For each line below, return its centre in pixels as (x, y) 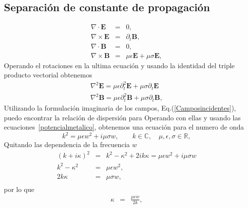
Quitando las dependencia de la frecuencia (67, 144)
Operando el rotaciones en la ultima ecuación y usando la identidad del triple (119, 65)
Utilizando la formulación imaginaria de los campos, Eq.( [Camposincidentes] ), (120, 107)
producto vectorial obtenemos (48, 75)
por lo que (19, 189)
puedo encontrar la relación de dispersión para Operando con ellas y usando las (122, 117)
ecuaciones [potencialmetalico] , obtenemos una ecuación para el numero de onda (124, 127)
